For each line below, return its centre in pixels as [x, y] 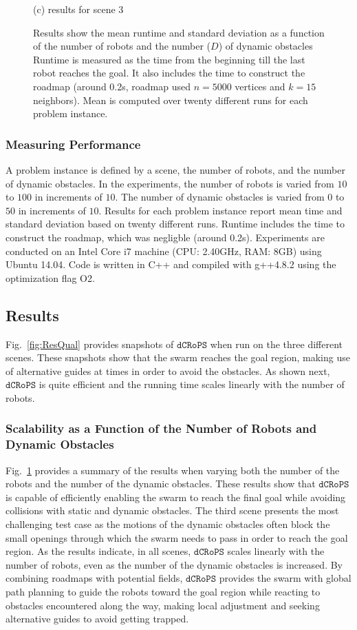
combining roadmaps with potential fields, [94, 578]
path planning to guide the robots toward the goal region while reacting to [163, 591]
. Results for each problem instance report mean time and [220, 210]
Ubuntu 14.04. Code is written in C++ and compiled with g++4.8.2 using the [171, 264]
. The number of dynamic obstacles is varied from [220, 197]
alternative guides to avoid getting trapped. [97, 619]
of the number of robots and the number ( [122, 46]
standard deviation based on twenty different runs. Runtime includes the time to [175, 224]
